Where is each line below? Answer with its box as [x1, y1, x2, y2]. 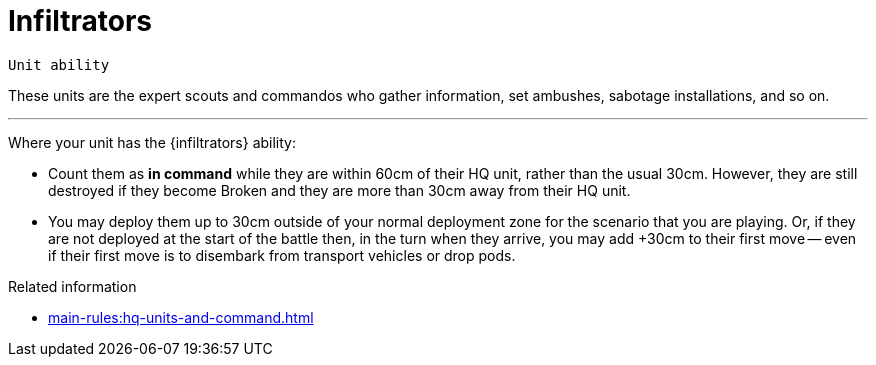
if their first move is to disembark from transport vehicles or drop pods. [48, 246, 516, 264]
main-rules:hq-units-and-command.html [48, 308, 314, 326]
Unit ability [8, 56, 110, 73]
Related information [8, 277, 137, 295]
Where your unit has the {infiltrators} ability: [8, 133, 297, 151]
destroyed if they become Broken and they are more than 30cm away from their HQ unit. [48, 181, 631, 199]
